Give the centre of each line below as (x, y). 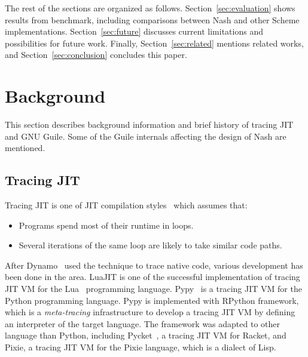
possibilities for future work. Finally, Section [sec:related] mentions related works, (154, 43)
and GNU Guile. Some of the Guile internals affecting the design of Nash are (146, 136)
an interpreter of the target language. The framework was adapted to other (143, 323)
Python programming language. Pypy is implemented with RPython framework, (152, 300)
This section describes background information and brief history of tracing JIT (149, 124)
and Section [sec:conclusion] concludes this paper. (96, 55)
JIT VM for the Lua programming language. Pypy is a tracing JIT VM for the (153, 289)
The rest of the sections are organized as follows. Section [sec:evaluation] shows (150, 8)
